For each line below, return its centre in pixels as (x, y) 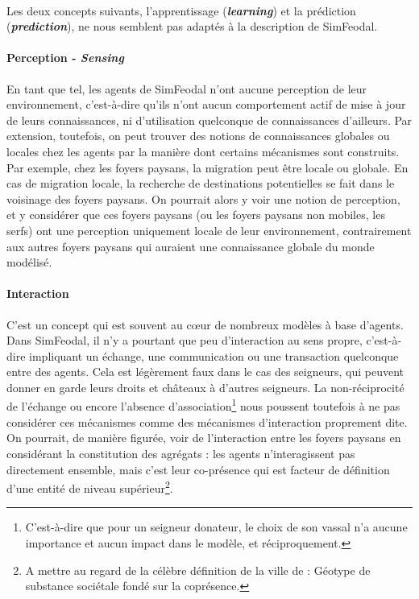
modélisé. (29, 262)
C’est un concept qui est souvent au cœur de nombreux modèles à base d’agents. (205, 324)
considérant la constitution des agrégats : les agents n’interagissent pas (181, 453)
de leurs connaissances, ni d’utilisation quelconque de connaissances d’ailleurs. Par (209, 120)
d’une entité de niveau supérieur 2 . (90, 487)
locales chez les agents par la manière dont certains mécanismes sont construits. (203, 151)
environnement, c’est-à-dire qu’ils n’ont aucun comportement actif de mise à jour (206, 104)
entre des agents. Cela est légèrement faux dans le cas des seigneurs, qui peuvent (205, 372)
